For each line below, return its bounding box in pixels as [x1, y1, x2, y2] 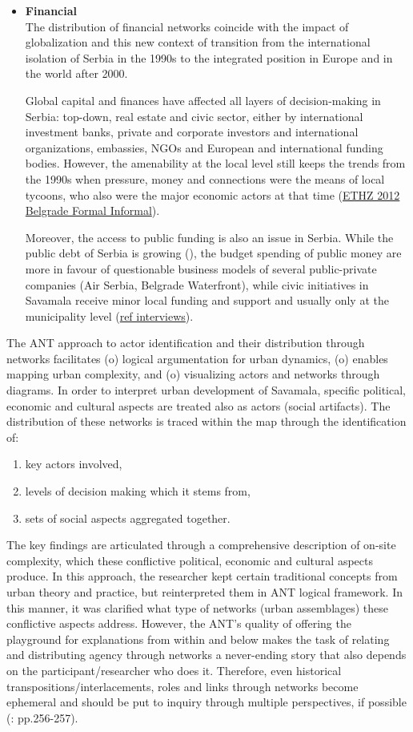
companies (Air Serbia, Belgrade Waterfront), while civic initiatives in [25, 276, 369, 293]
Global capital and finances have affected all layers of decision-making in [25, 91, 381, 108]
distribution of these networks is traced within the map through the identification [6, 413, 407, 430]
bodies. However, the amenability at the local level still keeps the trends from [25, 155, 406, 172]
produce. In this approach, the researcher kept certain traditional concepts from [6, 568, 398, 584]
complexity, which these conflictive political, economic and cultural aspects [6, 552, 373, 568]
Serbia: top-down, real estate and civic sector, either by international [25, 107, 363, 124]
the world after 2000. [25, 65, 128, 82]
